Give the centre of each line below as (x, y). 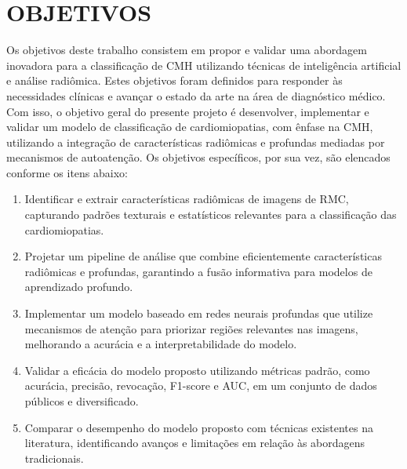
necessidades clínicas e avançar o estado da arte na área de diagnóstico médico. (196, 95)
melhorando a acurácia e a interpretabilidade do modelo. (161, 344)
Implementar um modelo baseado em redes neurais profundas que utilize (199, 313)
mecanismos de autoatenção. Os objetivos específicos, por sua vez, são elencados (198, 157)
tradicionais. (54, 458)
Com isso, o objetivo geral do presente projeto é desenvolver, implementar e (188, 111)
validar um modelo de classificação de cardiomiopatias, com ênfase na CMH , (190, 127)
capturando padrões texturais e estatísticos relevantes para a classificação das (211, 215)
